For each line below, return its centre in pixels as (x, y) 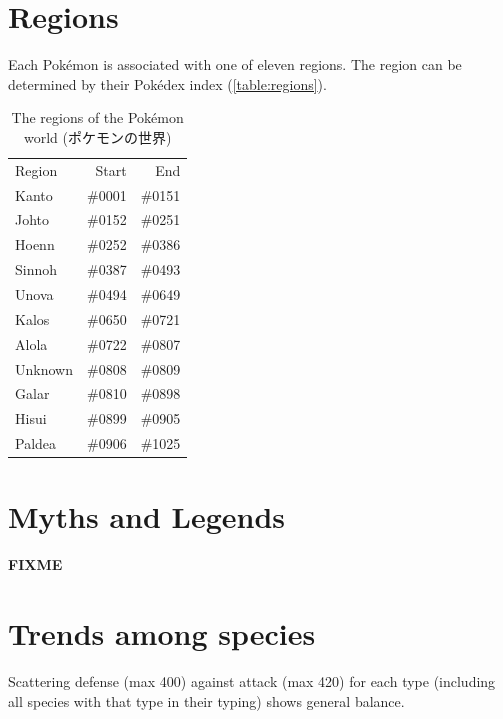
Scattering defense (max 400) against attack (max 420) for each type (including (252, 680)
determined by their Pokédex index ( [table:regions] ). (167, 83)
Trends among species (162, 633)
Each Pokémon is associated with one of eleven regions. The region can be (235, 64)
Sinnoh (36, 269)
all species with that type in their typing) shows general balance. (206, 700)
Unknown (44, 368)
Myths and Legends (147, 516)
